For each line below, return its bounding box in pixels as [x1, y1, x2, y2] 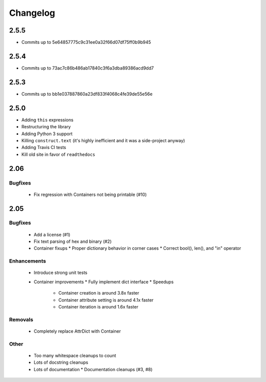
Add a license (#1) [33, 231, 71, 237]
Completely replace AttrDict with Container [33, 328, 121, 334]
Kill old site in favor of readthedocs [21, 151, 96, 157]
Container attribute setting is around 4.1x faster [58, 297, 154, 303]
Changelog [9, 7, 55, 18]
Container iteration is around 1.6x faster [58, 304, 138, 309]
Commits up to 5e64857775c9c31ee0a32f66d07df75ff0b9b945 [21, 39, 151, 45]
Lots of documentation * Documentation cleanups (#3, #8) [33, 366, 153, 372]
